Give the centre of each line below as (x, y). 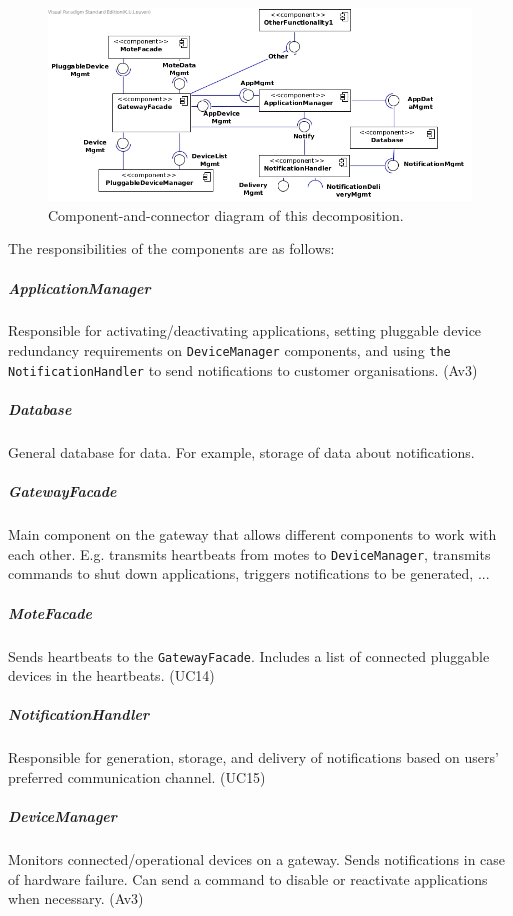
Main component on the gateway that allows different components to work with (252, 534)
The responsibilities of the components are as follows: (171, 248)
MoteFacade (50, 612)
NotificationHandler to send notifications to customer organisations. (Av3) (243, 369)
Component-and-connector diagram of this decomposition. (226, 214)
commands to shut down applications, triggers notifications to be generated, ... (249, 573)
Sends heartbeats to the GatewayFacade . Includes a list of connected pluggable (249, 655)
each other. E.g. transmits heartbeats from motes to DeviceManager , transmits (249, 553)
